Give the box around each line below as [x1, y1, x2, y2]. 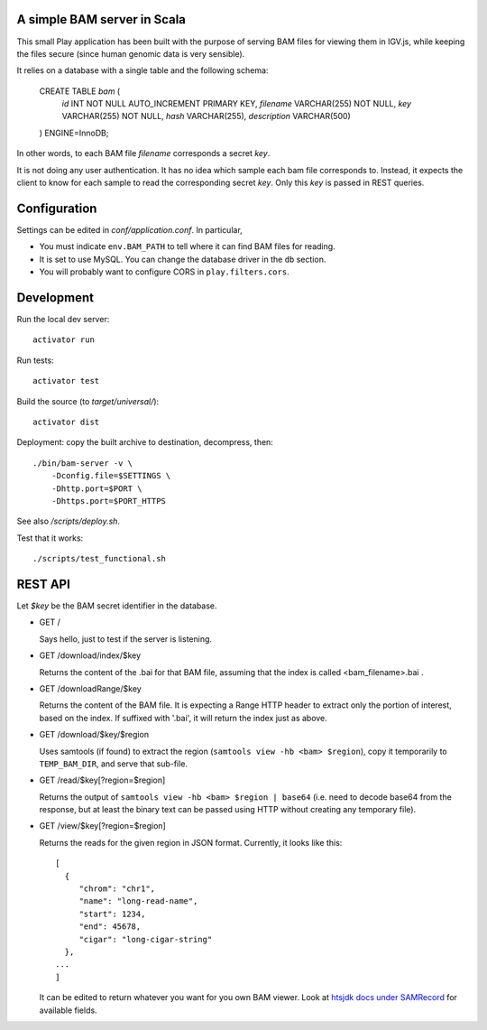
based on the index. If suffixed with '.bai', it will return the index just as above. [39, 712, 328, 723]
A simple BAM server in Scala [16, 12, 187, 27]
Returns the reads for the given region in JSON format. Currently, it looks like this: [39, 837, 343, 848]
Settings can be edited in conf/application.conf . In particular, [16, 224, 243, 235]
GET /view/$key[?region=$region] [39, 821, 166, 831]
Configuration [16, 200, 97, 216]
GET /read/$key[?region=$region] [39, 775, 166, 785]
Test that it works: [16, 533, 84, 543]
